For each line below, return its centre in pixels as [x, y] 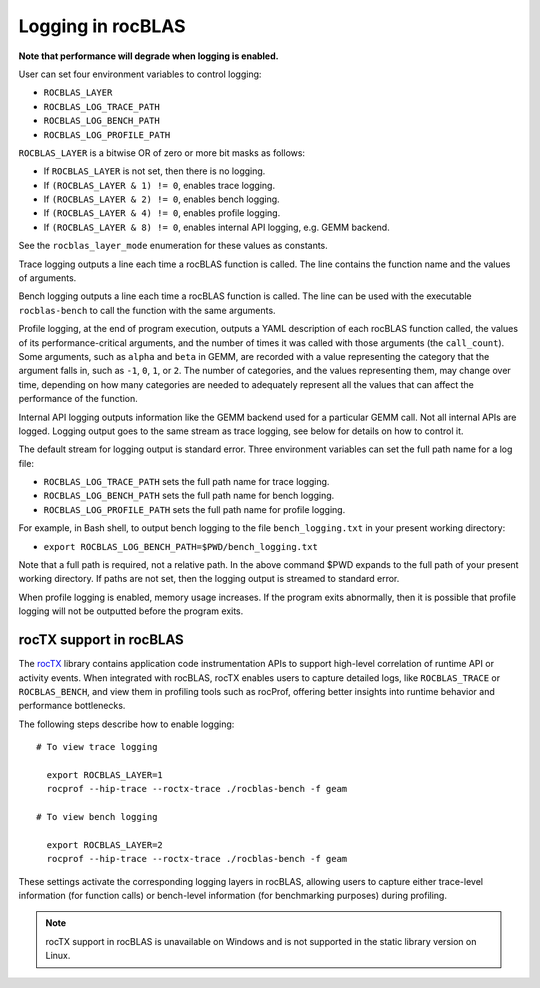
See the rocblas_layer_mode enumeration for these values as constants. [173, 246]
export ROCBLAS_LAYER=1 [105, 774]
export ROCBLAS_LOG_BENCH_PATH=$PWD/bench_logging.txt [181, 546]
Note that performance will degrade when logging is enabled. [148, 56]
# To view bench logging [97, 817]
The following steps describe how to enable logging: [126, 724]
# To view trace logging [97, 747]
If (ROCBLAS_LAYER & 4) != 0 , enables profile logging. [162, 213]
